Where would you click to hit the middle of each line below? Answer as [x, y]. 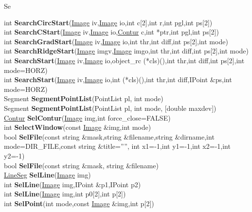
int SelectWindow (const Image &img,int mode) [78, 127]
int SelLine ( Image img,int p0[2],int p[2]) [65, 194]
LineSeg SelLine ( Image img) [47, 175]
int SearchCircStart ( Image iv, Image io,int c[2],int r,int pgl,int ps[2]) [108, 22]
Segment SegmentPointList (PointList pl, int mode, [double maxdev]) [110, 108]
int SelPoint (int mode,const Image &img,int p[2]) [79, 203]
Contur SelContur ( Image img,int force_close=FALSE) [87, 117]
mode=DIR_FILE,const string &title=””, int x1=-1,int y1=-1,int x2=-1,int [117, 146]
